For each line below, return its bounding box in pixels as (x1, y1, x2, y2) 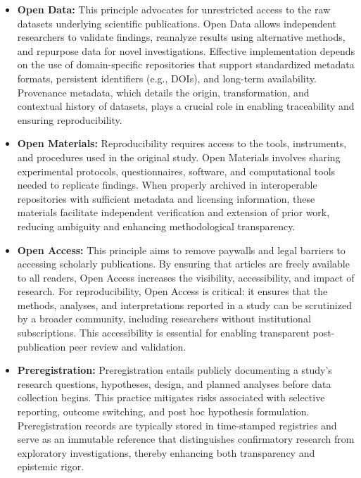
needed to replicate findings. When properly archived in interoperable (17, 177, 317, 192)
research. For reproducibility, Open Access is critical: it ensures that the (17, 284, 328, 298)
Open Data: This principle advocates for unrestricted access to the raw (17, 2, 331, 16)
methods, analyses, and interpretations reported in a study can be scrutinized (17, 297, 352, 312)
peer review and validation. (68, 339, 186, 353)
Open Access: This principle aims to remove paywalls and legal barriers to (17, 242, 346, 257)
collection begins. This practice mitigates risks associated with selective (17, 390, 325, 405)
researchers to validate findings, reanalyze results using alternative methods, (17, 30, 346, 44)
